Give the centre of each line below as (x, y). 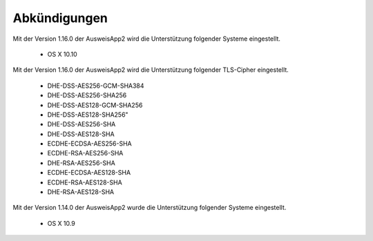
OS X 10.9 (61, 223)
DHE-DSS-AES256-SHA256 (87, 95)
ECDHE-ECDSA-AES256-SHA (89, 144)
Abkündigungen (60, 18)
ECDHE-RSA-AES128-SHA (85, 182)
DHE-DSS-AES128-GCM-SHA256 (95, 105)
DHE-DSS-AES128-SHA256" (88, 115)
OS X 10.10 (62, 54)
